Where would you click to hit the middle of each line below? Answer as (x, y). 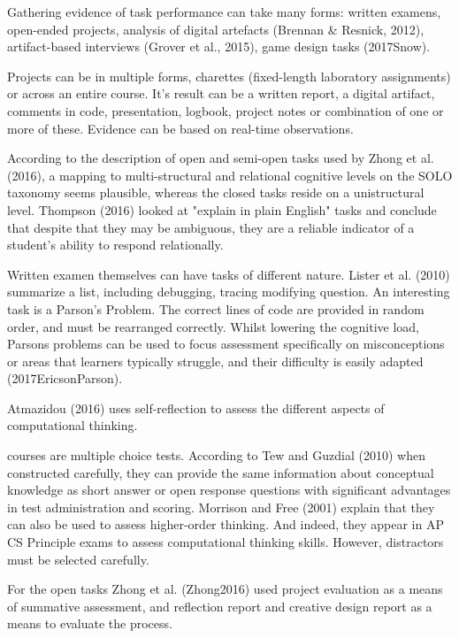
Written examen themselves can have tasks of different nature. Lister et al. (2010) (229, 274)
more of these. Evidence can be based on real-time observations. (180, 128)
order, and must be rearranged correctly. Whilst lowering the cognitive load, (213, 326)
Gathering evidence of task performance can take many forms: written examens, (224, 12)
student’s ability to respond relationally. (115, 245)
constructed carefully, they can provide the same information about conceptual (221, 472)
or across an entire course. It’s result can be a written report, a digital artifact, (221, 93)
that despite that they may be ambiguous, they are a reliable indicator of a (211, 227)
